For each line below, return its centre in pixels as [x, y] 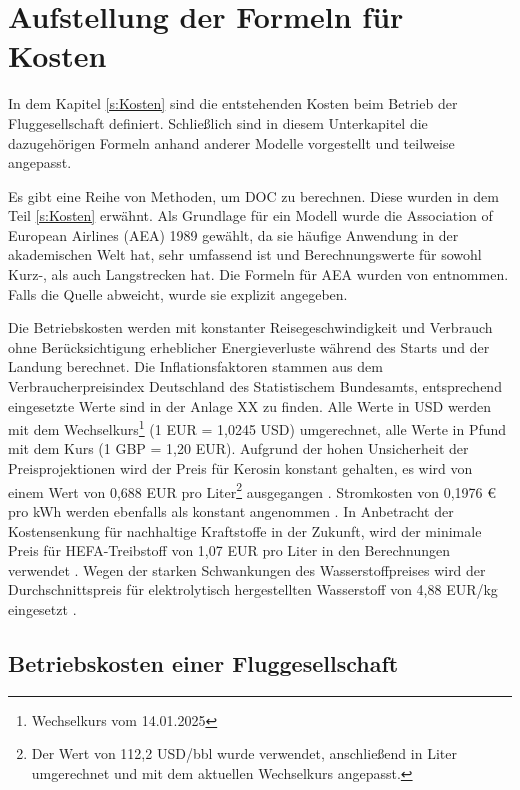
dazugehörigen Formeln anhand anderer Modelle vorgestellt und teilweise [231, 142]
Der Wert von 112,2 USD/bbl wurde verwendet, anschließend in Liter [244, 753]
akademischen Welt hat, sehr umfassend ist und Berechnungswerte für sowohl [245, 254]
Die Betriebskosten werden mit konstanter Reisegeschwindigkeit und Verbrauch [250, 327]
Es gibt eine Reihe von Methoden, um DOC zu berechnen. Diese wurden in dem [253, 195]
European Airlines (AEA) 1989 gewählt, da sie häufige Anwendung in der [233, 234]
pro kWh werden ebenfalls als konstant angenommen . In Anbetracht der [231, 510]
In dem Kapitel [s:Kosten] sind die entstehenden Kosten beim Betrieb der [233, 103]
